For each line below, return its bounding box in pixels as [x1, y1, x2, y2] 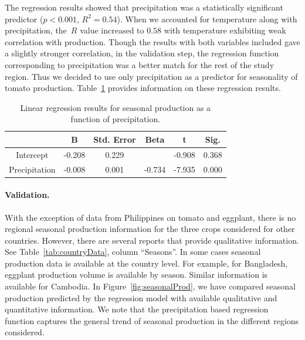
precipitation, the [5, 24, 67, 36]
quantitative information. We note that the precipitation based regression [5, 303, 269, 315]
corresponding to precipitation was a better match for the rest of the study [5, 58, 274, 70]
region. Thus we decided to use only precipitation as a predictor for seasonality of [5, 70, 298, 82]
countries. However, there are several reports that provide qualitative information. [5, 234, 299, 246]
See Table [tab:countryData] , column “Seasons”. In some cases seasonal [5, 245, 261, 258]
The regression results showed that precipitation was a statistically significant [5, 1, 283, 13]
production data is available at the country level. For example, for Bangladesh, [5, 257, 288, 269]
